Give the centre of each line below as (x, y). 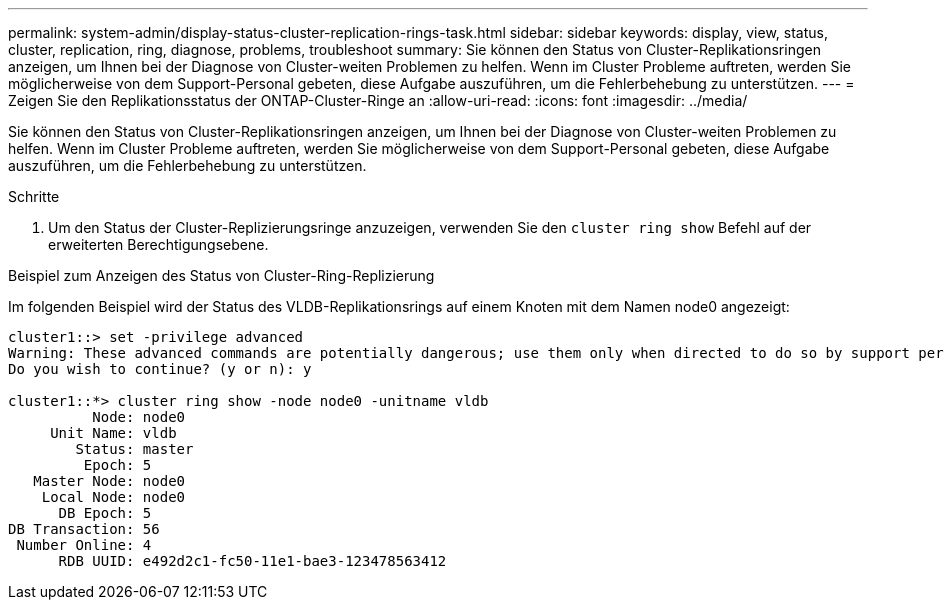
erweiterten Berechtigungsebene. (158, 244)
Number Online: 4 (84, 545)
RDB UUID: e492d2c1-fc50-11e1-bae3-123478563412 (252, 561)
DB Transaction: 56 (84, 529)
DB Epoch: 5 (105, 513)
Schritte (34, 196)
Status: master (134, 449)
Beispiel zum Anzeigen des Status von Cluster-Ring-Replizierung (221, 275)
